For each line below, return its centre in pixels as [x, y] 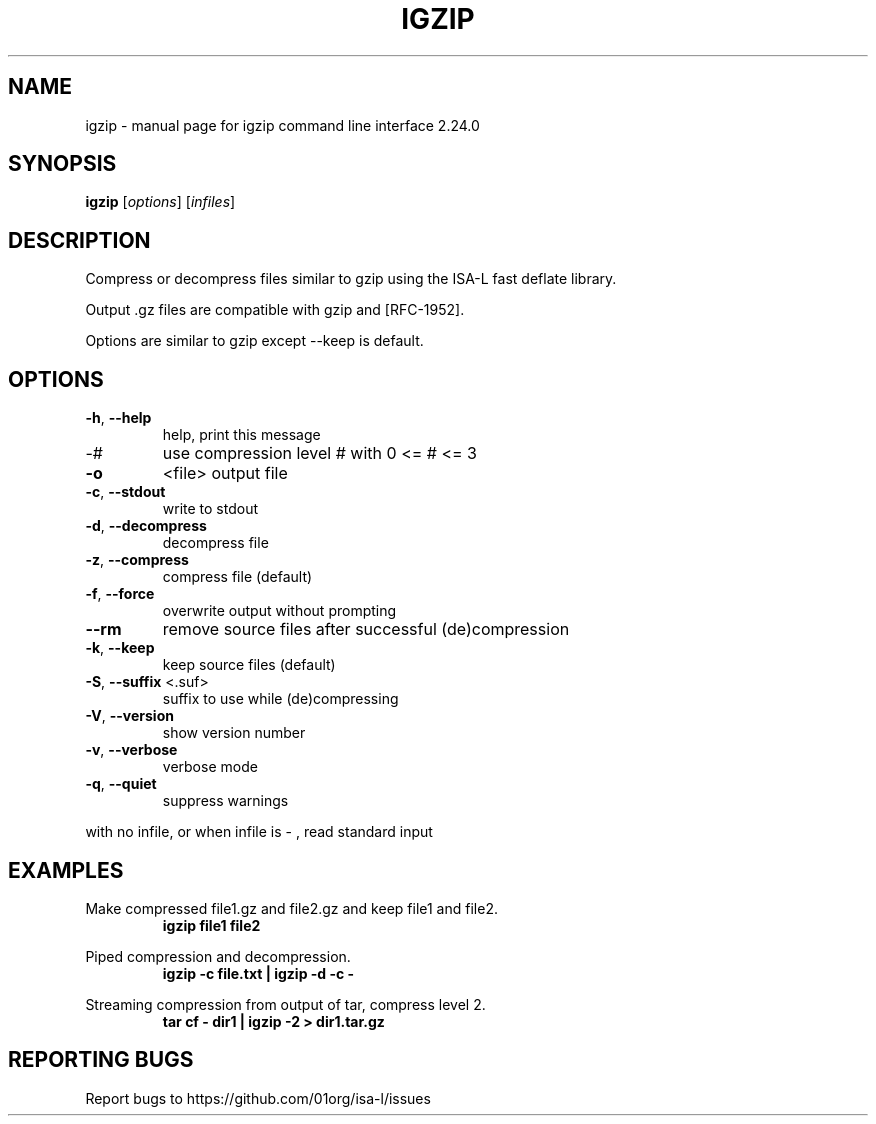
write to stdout [210, 509]
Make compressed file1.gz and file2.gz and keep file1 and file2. [291, 908]
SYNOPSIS [62, 164]
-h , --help [118, 418]
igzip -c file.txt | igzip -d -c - [258, 973]
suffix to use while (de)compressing [280, 699]
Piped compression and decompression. [218, 956]
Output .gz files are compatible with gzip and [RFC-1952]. [275, 310]
